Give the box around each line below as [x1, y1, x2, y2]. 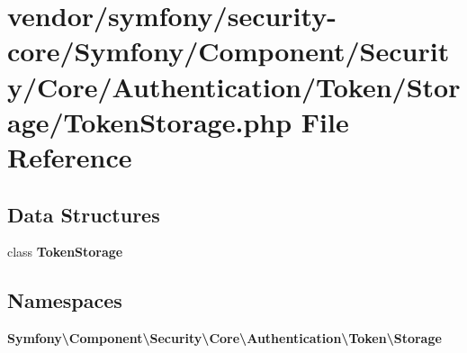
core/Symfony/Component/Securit [7, 32, 450, 69]
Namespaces [7, 286, 122, 314]
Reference [7, 138, 132, 175]
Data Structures [7, 200, 160, 228]
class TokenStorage [7, 242, 123, 261]
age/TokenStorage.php [7, 103, 292, 140]
